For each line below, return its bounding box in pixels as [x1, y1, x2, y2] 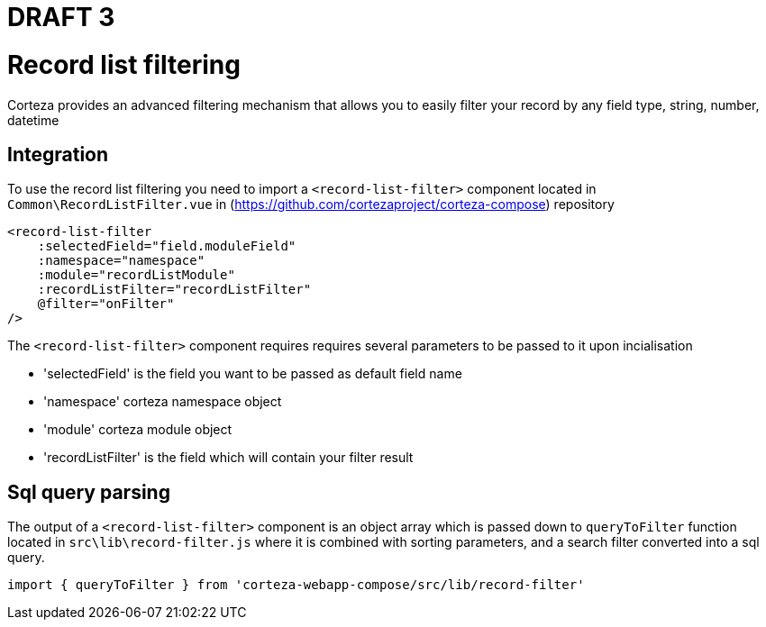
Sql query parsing [7, 480, 170, 504]
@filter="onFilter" [37, 296, 175, 312]
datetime [7, 112, 59, 128]
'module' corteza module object [43, 422, 233, 438]
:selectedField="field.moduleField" [37, 239, 296, 254]
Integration [7, 142, 109, 166]
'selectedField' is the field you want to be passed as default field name [43, 366, 462, 382]
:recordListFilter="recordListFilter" [37, 282, 312, 297]
